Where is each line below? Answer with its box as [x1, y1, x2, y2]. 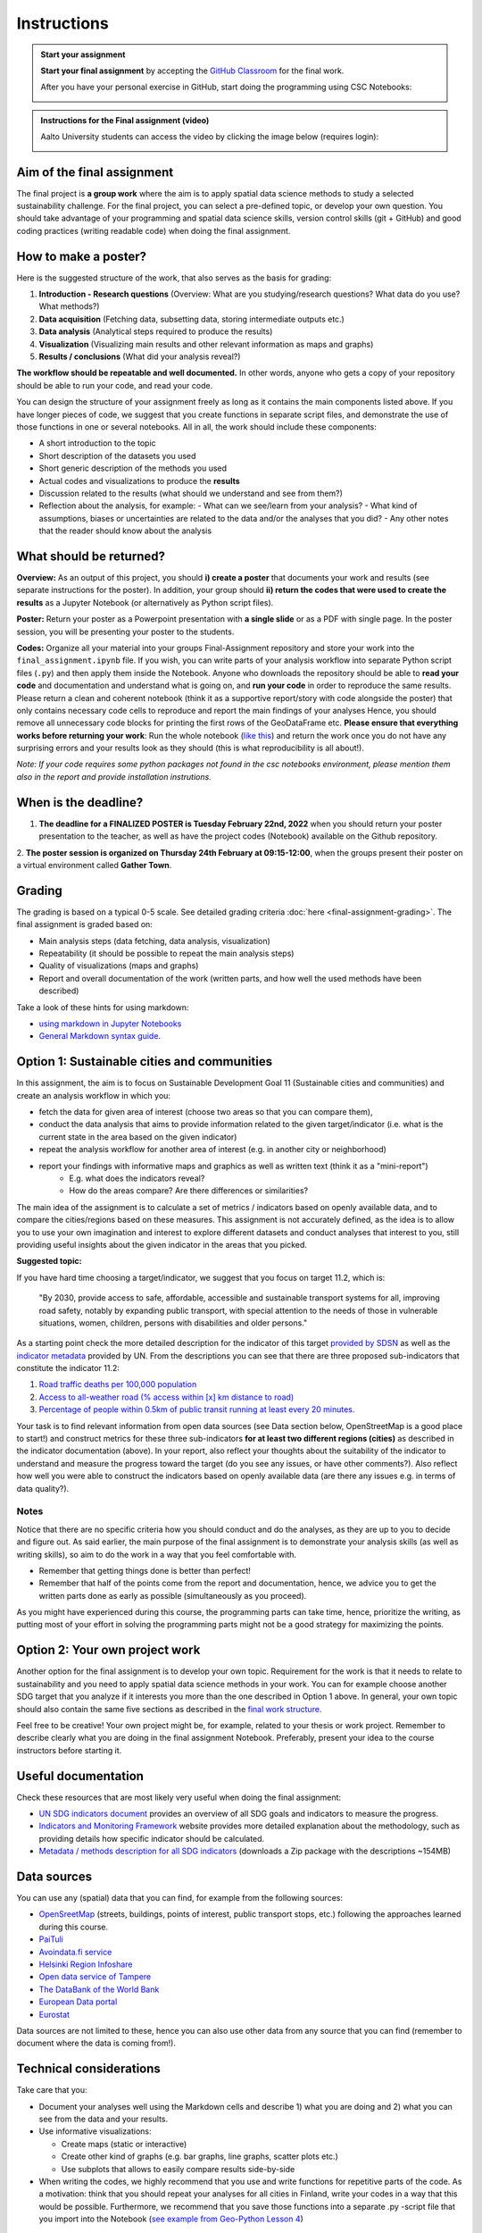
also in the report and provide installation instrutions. [16, 771, 212, 782]
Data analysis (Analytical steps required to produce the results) [38, 326, 273, 337]
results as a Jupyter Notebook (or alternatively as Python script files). [16, 597, 274, 607]
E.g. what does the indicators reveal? [69, 1173, 205, 1183]
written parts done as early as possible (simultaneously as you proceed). [38, 1590, 307, 1601]
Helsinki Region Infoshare [38, 1959, 133, 1970]
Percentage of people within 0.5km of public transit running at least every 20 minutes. [38, 1404, 355, 1415]
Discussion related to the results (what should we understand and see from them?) [38, 488, 344, 498]
